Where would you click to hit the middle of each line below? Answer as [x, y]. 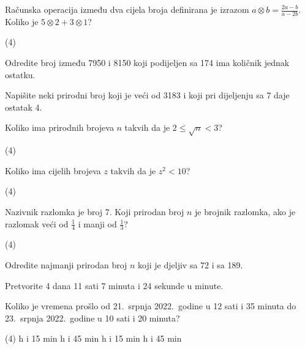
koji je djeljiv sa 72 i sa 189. [190, 264]
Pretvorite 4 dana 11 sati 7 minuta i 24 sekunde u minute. [114, 285]
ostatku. [20, 74]
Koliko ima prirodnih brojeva [59, 127]
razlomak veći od [37, 223]
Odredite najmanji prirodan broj [66, 264]
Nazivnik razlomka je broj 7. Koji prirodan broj [95, 211]
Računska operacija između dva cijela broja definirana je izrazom [127, 9]
